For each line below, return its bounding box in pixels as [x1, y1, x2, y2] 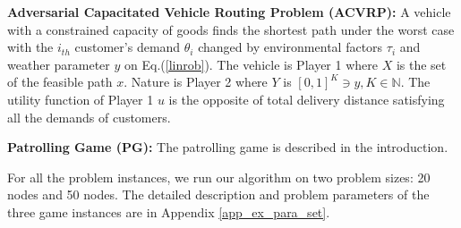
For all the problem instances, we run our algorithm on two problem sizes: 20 [7, 167, 431, 186]
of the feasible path [7, 72, 113, 91]
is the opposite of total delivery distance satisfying [168, 89, 445, 108]
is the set [396, 55, 447, 73]
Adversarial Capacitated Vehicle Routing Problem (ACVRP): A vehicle [7, 3, 451, 21]
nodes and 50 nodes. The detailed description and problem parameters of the [7, 185, 430, 204]
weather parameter [7, 55, 110, 73]
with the [7, 38, 54, 56]
